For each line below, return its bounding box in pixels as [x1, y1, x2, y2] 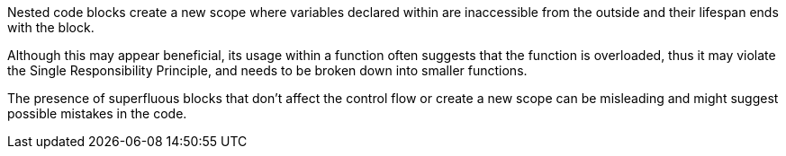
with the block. [7, 20, 95, 35]
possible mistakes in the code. [7, 106, 187, 121]
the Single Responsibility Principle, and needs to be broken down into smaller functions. [7, 63, 528, 78]
